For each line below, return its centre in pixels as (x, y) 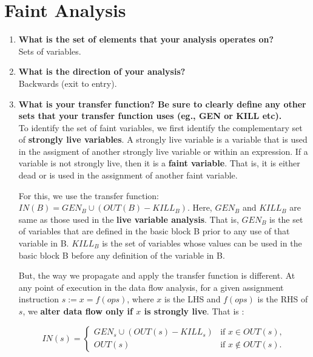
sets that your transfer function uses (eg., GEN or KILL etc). (150, 116)
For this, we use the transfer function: (89, 195)
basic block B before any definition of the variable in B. (122, 255)
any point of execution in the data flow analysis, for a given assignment (151, 287)
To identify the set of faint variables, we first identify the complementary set (160, 127)
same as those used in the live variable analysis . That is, (129, 219)
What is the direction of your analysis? (102, 71)
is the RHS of (283, 299)
